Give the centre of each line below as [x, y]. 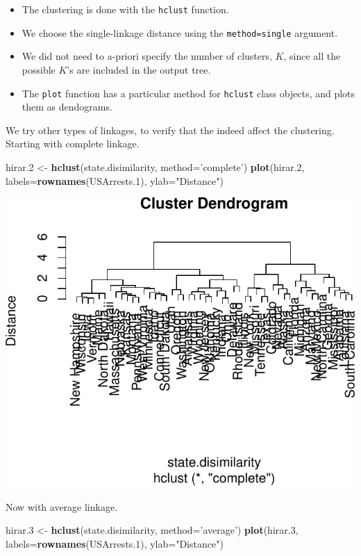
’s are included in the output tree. [139, 69]
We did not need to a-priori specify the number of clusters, [147, 56]
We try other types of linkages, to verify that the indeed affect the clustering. [170, 130]
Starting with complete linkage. [73, 144]
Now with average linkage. [62, 506]
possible [39, 69]
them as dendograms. [67, 107]
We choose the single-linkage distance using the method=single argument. [180, 32]
